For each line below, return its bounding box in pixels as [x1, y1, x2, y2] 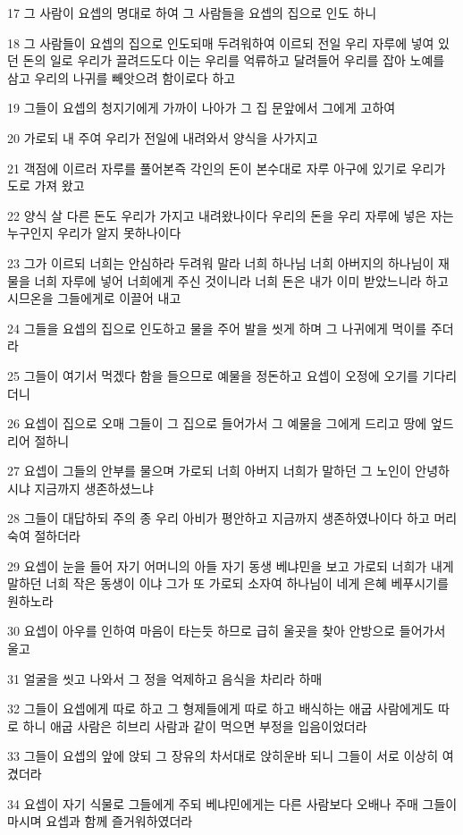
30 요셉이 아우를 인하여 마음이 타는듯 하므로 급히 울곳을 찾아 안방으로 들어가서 [7, 621, 446, 640]
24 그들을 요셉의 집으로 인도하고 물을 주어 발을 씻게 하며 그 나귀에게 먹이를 [7, 318, 427, 337]
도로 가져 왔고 [7, 176, 85, 195]
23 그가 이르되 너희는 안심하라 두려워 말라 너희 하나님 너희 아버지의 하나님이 [7, 253, 434, 272]
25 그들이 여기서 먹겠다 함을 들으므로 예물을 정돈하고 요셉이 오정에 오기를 [7, 366, 418, 384]
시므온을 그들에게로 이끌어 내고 [7, 289, 181, 308]
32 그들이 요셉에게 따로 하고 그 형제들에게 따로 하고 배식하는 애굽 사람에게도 [7, 699, 434, 718]
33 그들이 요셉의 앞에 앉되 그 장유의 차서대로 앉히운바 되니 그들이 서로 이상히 [7, 746, 439, 765]
